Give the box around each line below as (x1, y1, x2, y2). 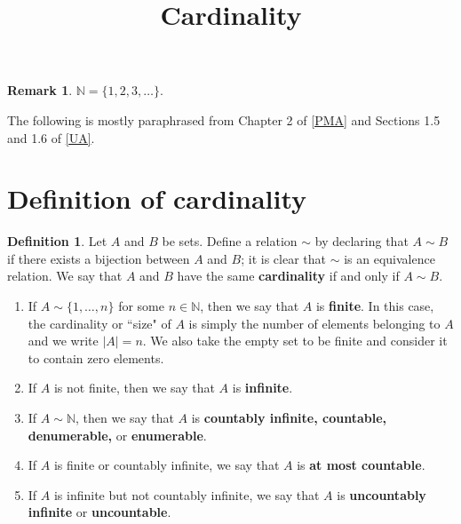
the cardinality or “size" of (28, 314, 171, 332)
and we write (28, 331, 99, 350)
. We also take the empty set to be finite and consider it (142, 331, 448, 350)
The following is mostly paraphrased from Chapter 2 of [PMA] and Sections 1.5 (7, 110, 441, 129)
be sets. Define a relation (162, 232, 298, 250)
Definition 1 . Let (7, 232, 107, 250)
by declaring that (314, 232, 409, 250)
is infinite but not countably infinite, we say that (53, 485, 320, 504)
